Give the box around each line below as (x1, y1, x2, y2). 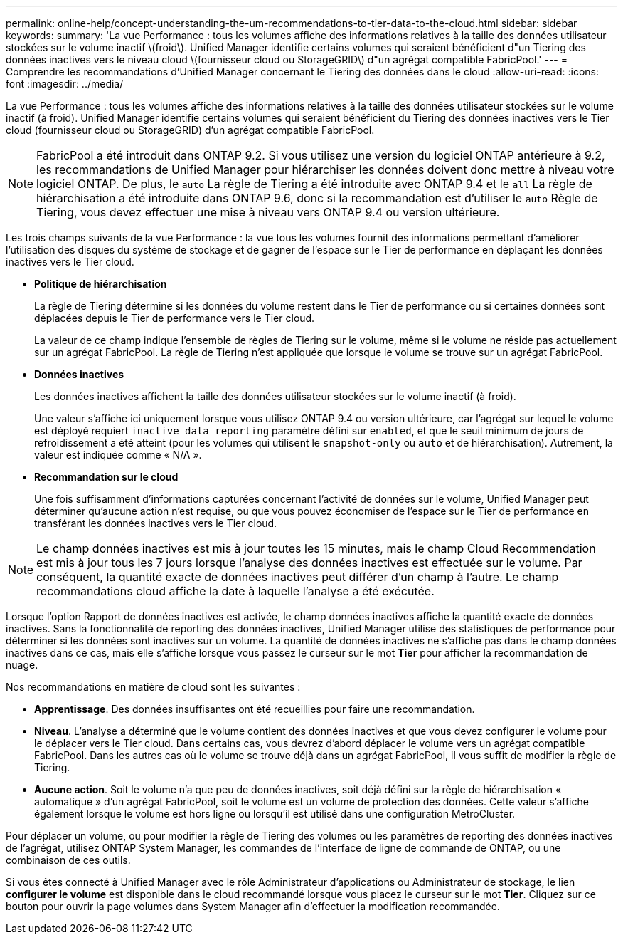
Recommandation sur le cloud (34, 471, 179, 483)
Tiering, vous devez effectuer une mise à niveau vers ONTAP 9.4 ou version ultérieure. (36, 205, 500, 219)
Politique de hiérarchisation (34, 278, 167, 290)
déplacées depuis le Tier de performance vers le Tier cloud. (34, 312, 315, 324)
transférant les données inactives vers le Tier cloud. (34, 517, 277, 529)
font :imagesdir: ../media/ (6, 78, 124, 90)
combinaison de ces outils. (6, 854, 131, 866)
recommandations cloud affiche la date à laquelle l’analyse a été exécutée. (36, 584, 435, 598)
